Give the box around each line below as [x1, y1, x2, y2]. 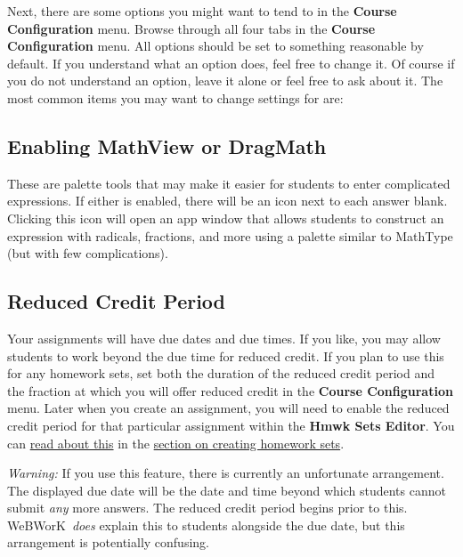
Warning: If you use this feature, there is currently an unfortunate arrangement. [7, 464, 444, 482]
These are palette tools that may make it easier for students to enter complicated [7, 174, 451, 192]
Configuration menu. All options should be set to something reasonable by [7, 36, 424, 55]
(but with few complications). [7, 244, 168, 262]
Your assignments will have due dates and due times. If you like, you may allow [7, 328, 441, 347]
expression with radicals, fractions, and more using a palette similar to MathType [7, 226, 453, 245]
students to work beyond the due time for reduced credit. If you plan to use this [7, 346, 444, 365]
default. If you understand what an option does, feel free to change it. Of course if [7, 53, 455, 72]
